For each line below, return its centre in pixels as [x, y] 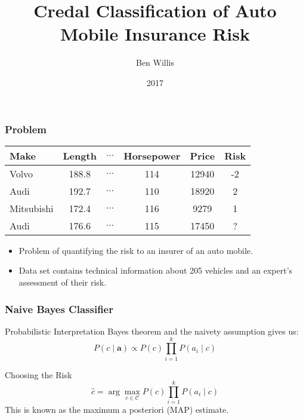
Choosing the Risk [38, 374]
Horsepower [152, 155]
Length [80, 155]
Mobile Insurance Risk [155, 34]
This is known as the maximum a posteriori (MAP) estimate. [117, 410]
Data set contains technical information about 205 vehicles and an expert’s [156, 270]
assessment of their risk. [63, 282]
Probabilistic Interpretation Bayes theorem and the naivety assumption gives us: [152, 331]
